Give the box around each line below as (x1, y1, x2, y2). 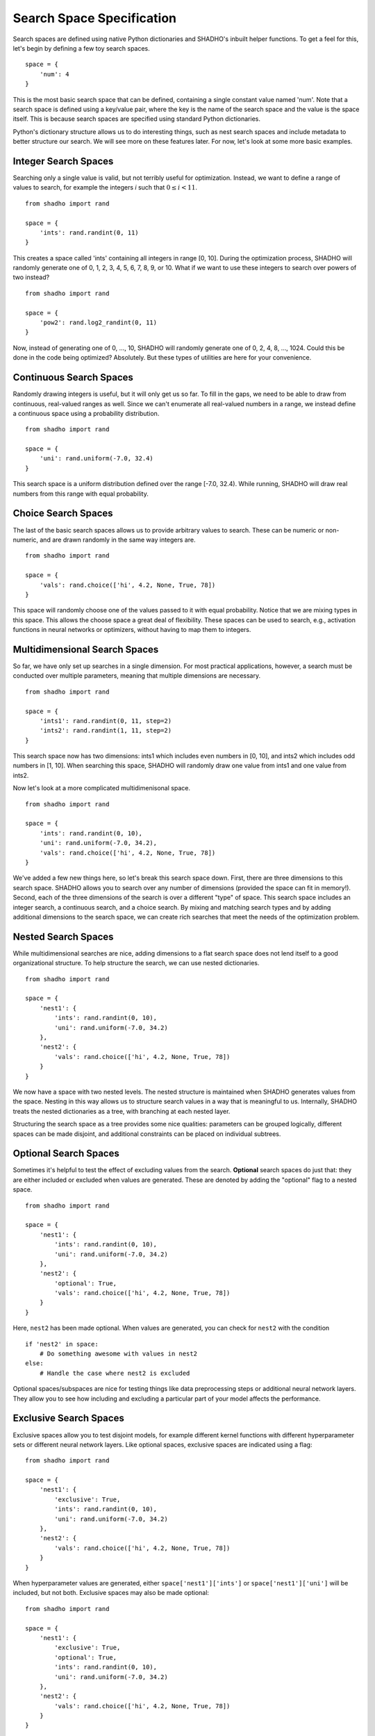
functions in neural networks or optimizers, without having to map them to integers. (12, 626, 251, 634)
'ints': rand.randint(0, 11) (39, 228, 139, 236)
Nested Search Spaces (12, 930, 114, 942)
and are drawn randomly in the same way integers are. (39, 535, 196, 544)
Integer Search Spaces (12, 155, 114, 167)
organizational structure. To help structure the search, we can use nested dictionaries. (12, 959, 260, 967)
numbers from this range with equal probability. (12, 490, 149, 498)
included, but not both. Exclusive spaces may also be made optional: (12, 1589, 210, 1597)
